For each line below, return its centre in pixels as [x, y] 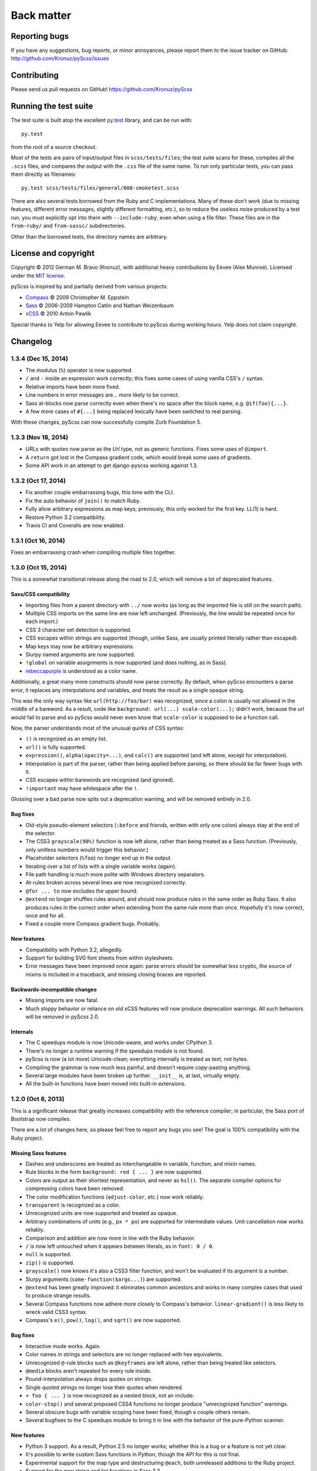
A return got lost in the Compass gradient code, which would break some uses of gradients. [139, 457]
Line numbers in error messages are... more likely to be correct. [102, 395]
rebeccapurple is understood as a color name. [81, 671]
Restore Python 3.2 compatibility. [65, 517]
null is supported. [48, 1254]
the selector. [41, 833]
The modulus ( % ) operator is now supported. [79, 370]
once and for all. [45, 916]
